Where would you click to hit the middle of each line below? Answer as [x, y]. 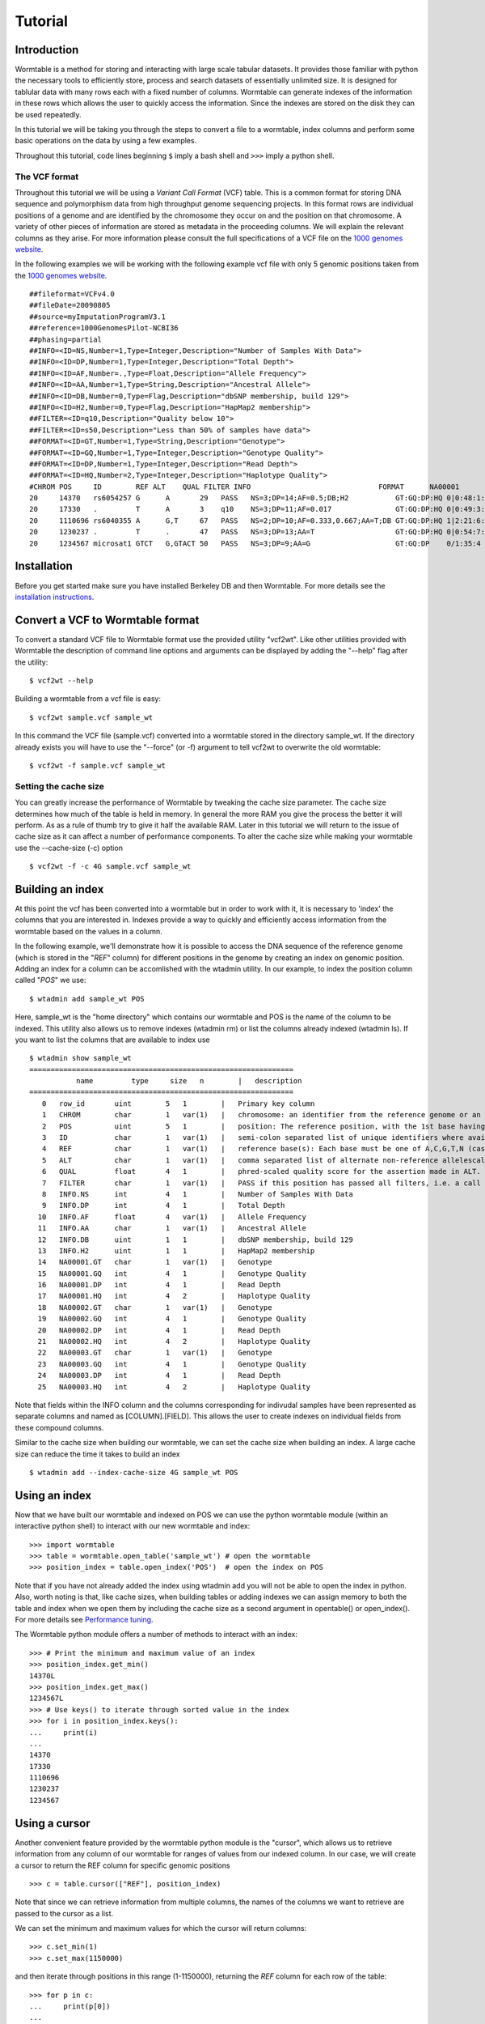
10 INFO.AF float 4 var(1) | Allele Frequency [172, 1217]
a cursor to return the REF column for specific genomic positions [122, 1865]
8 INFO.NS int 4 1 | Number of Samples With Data [197, 1194]
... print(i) [63, 1732]
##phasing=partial [66, 339]
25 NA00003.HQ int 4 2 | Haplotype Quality [174, 1387]
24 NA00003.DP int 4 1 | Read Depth [159, 1376]
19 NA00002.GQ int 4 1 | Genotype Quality [172, 1319]
